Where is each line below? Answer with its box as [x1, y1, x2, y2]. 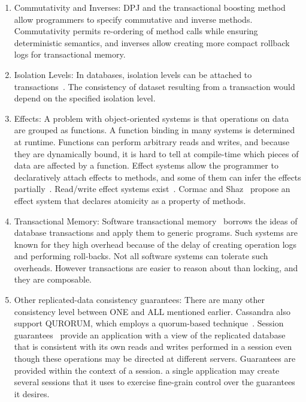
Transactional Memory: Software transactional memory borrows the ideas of [14, 214, 298, 227]
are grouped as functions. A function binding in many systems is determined [14, 124, 295, 136]
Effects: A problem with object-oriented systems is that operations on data [14, 112, 289, 124]
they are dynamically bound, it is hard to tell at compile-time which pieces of [14, 147, 299, 160]
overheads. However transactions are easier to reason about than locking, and [14, 261, 298, 274]
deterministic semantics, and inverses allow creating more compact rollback [14, 36, 290, 49]
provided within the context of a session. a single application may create [14, 364, 280, 376]
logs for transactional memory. [14, 48, 126, 61]
